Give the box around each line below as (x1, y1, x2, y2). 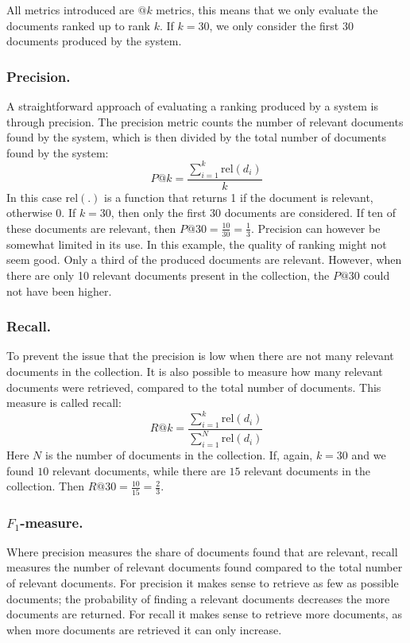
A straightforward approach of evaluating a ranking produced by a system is (6, 98, 379, 114)
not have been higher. (6, 282, 112, 299)
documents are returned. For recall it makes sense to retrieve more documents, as (6, 606, 402, 622)
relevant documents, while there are (52, 462, 226, 478)
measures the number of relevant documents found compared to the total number (6, 559, 403, 575)
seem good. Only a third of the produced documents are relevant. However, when (6, 251, 402, 268)
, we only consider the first (209, 17, 339, 33)
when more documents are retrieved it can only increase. (6, 621, 282, 637)
